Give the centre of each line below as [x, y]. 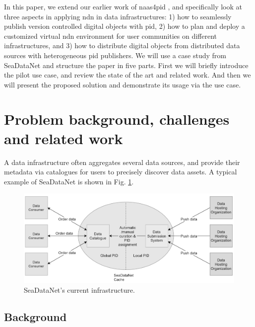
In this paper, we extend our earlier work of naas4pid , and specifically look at [123, 6]
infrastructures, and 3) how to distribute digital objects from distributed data [122, 45]
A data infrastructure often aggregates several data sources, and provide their [122, 162]
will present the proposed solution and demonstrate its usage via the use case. [123, 84]
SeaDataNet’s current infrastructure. [79, 289]
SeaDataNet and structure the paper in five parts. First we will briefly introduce [126, 65]
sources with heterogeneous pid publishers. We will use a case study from [115, 55]
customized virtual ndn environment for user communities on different [110, 36]
